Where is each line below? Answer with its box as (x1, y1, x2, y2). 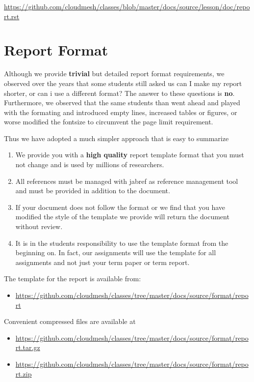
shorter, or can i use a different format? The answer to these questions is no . (4, 88, 235, 98)
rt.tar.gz (15, 342, 40, 353)
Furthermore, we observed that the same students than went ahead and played (4, 97, 240, 108)
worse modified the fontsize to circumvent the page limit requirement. (4, 117, 213, 127)
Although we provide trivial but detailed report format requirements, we (4, 68, 225, 79)
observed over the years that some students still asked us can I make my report (4, 78, 242, 88)
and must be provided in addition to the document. (15, 185, 170, 196)
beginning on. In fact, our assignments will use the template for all (15, 247, 216, 258)
